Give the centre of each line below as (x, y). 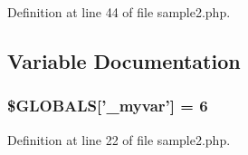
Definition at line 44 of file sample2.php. (119, 12)
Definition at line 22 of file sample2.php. (119, 139)
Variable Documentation (124, 60)
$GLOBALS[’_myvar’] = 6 (108, 106)
